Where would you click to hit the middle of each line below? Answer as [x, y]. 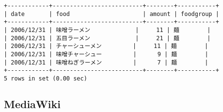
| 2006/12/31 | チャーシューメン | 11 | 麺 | [106, 46]
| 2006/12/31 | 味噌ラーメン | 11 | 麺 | [107, 30]
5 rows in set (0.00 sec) [46, 78]
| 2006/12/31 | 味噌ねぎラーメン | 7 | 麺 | [106, 62]
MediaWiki [32, 104]
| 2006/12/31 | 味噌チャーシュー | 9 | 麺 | [106, 54]
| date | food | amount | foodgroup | [111, 14]
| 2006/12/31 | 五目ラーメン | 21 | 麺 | [107, 38]
